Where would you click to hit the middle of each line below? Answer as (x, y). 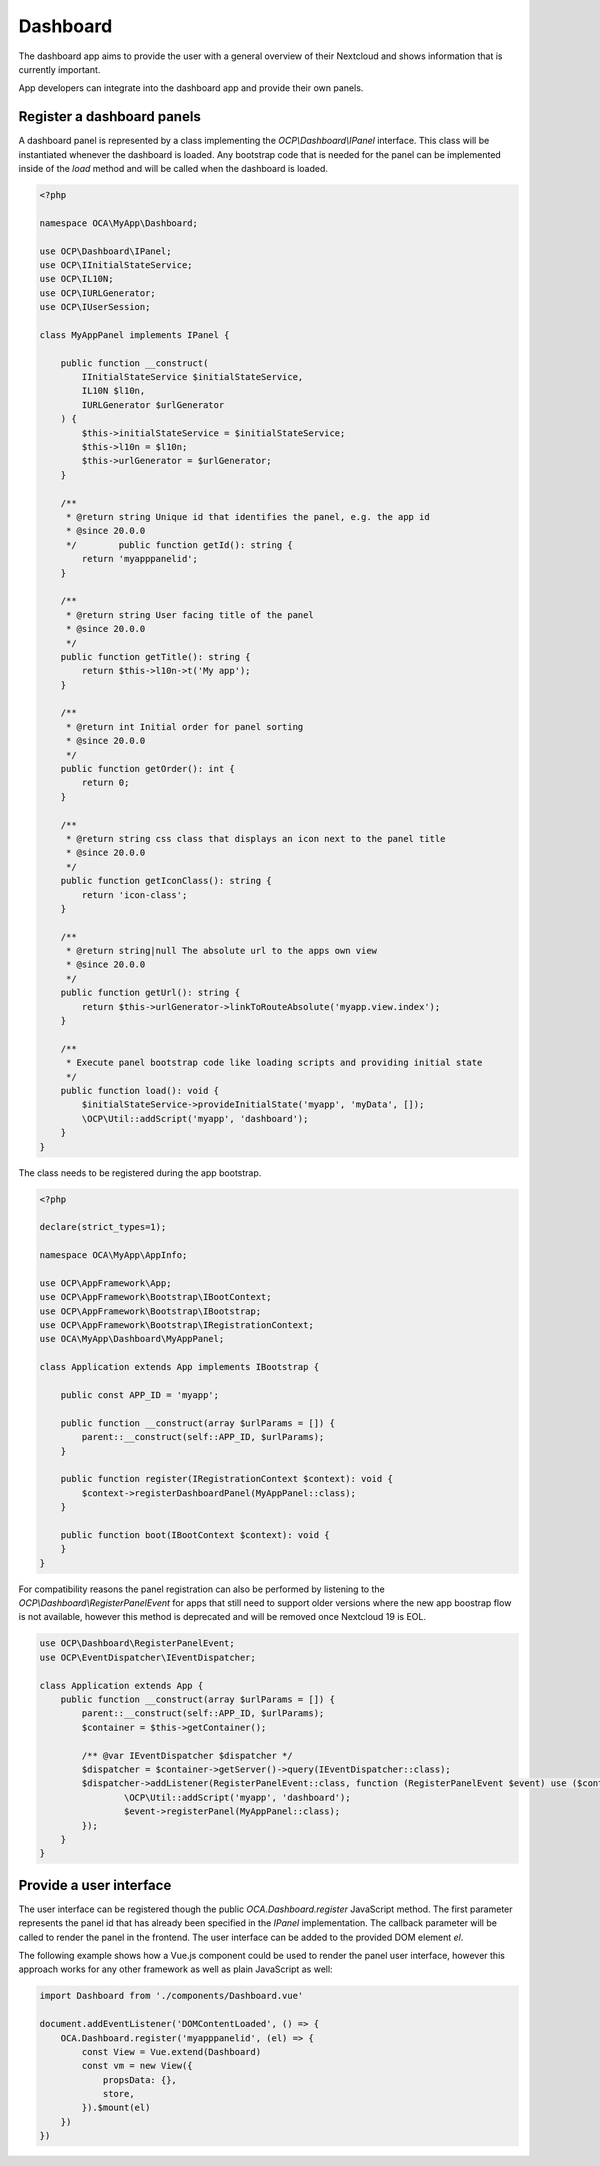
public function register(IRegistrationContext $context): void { (227, 1479)
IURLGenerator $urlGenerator (153, 404)
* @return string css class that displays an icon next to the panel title (255, 838)
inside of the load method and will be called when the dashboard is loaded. (173, 169)
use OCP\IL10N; (76, 279)
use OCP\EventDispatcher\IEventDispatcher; (148, 1657)
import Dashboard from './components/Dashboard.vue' (171, 1996)
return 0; (105, 783)
